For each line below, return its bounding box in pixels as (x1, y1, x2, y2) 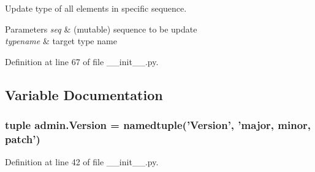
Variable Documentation (5, 85, 163, 104)
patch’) (5, 131, 40, 146)
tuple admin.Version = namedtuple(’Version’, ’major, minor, (5, 117, 311, 133)
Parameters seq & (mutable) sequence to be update (5, 22, 197, 35)
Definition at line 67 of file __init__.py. (5, 55, 159, 68)
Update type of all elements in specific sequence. (5, 2, 187, 14)
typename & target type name (5, 34, 117, 47)
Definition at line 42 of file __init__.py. (5, 155, 159, 168)
